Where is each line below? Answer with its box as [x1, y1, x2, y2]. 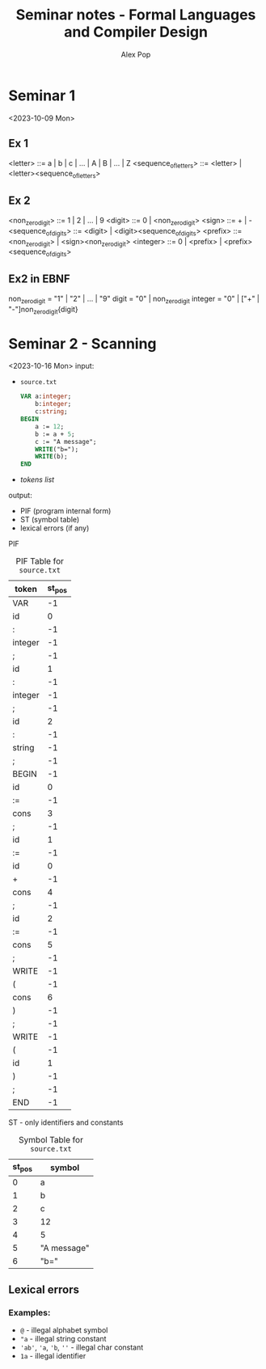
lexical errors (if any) [19, 523, 90, 533]
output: [8, 491, 32, 501]
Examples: [8, 1307, 51, 1318]
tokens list [19, 475, 55, 484]
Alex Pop [120, 49, 151, 59]
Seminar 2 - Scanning [8, 334, 157, 353]
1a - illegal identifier [19, 1351, 87, 1361]
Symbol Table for [19, 1134, 83, 1146]
